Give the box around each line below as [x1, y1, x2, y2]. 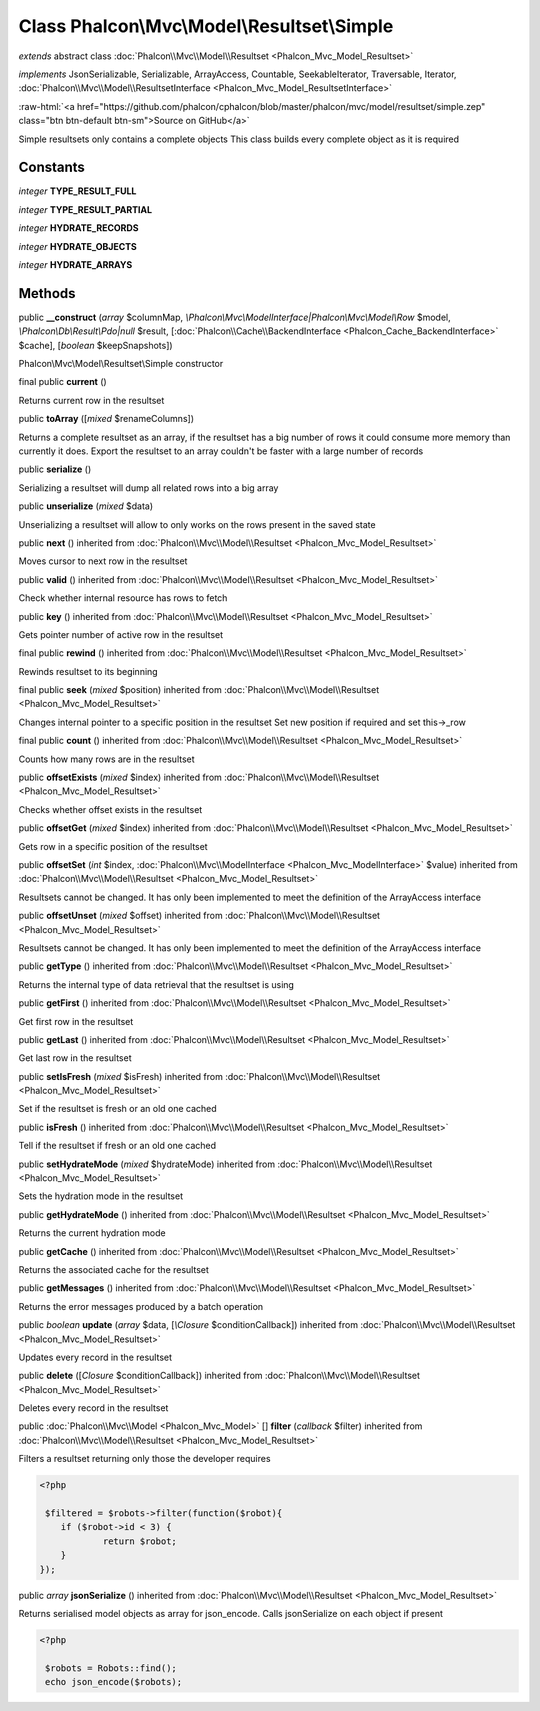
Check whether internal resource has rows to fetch [18, 592, 228, 604]
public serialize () [18, 463, 92, 475]
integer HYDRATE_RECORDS [18, 222, 139, 234]
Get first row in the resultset [18, 1015, 134, 1027]
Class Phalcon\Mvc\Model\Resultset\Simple [18, 15, 394, 37]
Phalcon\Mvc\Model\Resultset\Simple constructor [18, 358, 224, 370]
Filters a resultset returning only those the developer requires [18, 1453, 271, 1465]
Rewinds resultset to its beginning [18, 665, 159, 677]
